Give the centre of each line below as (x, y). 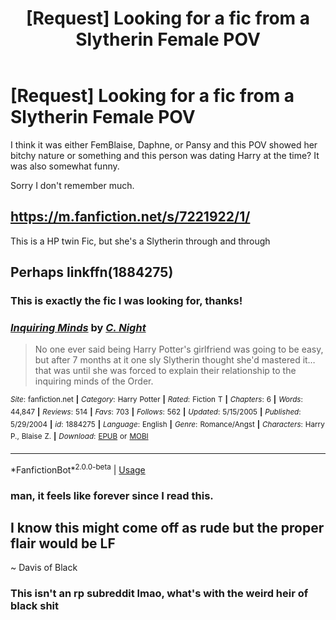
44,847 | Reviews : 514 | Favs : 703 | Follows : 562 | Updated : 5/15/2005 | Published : (156, 412)
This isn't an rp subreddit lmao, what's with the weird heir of (159, 594)
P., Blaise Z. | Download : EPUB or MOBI (79, 437)
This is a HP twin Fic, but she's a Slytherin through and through (140, 241)
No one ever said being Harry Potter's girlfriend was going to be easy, (179, 349)
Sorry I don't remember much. (72, 185)
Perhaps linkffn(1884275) (92, 272)
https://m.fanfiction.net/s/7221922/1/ (130, 217)
